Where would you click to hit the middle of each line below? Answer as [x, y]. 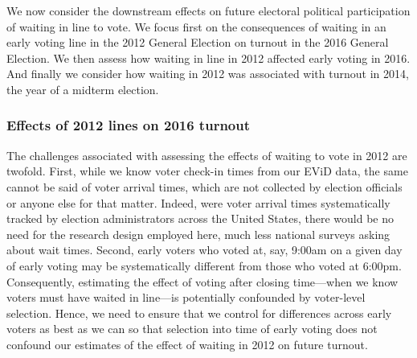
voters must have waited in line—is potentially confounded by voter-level [186, 297]
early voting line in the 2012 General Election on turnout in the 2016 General [198, 42]
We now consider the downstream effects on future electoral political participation [208, 10]
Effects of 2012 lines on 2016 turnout [129, 125]
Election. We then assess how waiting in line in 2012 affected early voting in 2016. [208, 58]
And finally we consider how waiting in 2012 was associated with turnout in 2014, [208, 74]
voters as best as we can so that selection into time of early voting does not [192, 329]
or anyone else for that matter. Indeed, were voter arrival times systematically [198, 202]
